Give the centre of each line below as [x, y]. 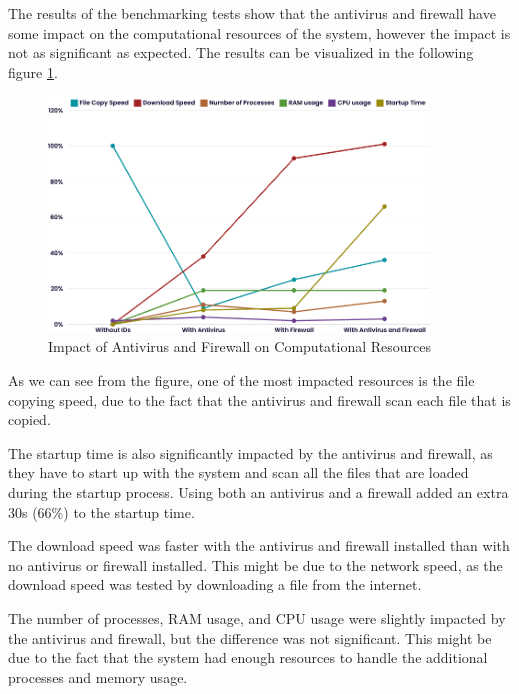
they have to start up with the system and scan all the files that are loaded [238, 472]
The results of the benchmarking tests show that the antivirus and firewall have [252, 13]
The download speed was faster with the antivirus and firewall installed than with [259, 545]
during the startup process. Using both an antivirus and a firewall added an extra [258, 492]
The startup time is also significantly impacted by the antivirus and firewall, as [250, 452]
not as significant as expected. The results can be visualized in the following [241, 52]
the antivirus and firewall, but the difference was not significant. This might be [250, 637]
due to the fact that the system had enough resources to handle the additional [248, 657]
